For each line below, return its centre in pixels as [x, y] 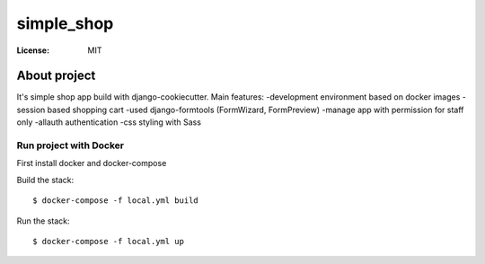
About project [56, 76]
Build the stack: [45, 180]
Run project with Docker [71, 145]
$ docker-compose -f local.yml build [116, 201]
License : [33, 50]
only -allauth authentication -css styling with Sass [109, 122]
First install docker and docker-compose [92, 163]
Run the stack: [44, 221]
